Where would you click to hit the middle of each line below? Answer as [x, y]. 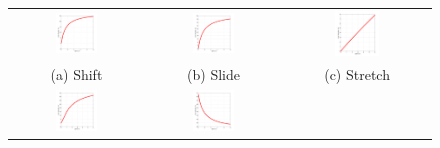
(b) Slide [213, 74]
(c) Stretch [357, 74]
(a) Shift [76, 74]
